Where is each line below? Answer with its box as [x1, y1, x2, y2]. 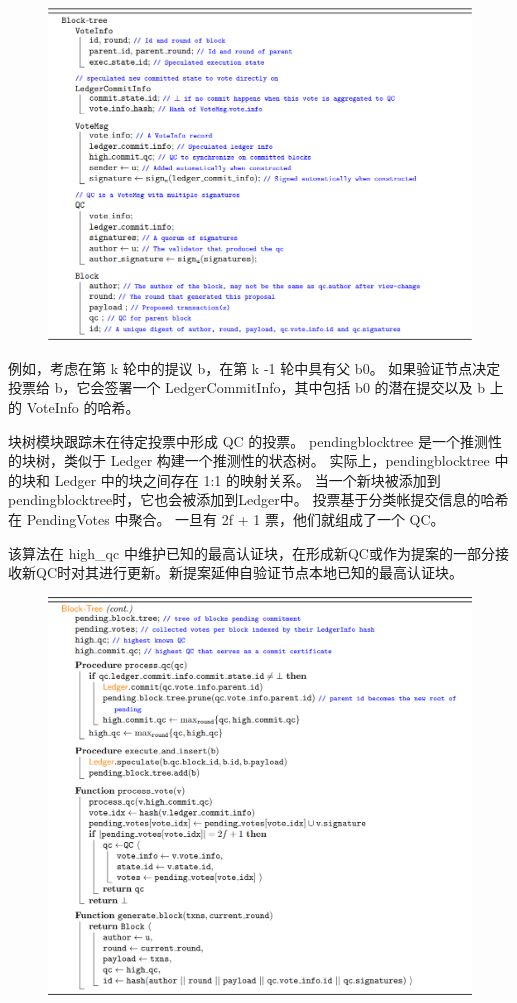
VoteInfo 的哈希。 [26, 397, 140, 418]
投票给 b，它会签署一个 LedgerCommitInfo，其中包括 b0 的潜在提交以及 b [8, 377, 486, 398]
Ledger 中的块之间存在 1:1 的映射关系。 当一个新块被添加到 [54, 469, 441, 490]
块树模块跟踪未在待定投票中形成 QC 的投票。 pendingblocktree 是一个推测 [8, 430, 488, 451]
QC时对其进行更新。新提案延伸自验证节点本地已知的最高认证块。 [35, 562, 463, 583]
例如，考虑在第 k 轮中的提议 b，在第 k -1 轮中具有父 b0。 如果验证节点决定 [8, 357, 501, 378]
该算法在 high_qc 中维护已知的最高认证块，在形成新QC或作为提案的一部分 [8, 542, 495, 563]
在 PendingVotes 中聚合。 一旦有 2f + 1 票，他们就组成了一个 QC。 [8, 509, 445, 529]
